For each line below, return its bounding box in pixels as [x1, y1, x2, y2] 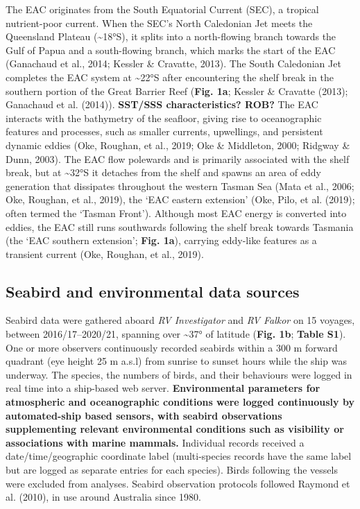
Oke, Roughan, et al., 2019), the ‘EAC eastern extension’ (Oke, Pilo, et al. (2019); [6, 192, 355, 207]
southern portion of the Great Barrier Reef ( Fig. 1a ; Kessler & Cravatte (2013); [6, 83, 348, 98]
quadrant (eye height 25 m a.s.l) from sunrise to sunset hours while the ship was [6, 354, 347, 368]
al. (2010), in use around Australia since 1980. [6, 490, 201, 504]
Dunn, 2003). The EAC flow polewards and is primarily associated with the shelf [6, 151, 350, 166]
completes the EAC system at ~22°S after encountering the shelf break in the [6, 69, 334, 84]
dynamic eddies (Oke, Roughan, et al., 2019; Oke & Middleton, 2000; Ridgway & [6, 137, 350, 152]
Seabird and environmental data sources [6, 280, 300, 302]
